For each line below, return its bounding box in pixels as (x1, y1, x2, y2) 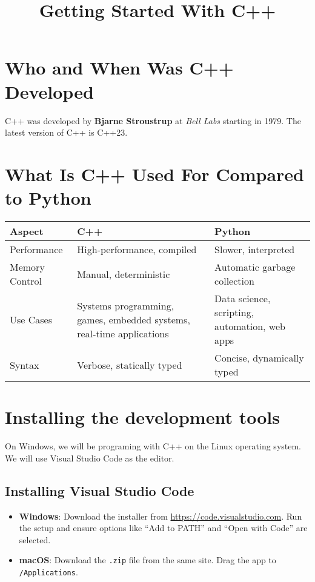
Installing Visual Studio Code (5, 481, 194, 500)
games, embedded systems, (77, 312, 190, 326)
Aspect (10, 224, 44, 238)
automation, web (214, 319, 285, 333)
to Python (5, 185, 91, 210)
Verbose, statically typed (77, 357, 182, 372)
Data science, (214, 291, 271, 305)
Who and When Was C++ (5, 55, 234, 80)
